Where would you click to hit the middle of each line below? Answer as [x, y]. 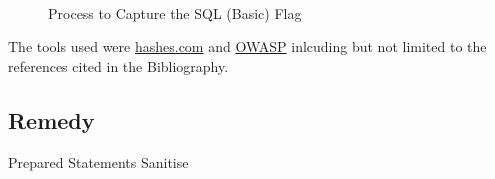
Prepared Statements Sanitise [98, 161]
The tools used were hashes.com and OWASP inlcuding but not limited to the [247, 46]
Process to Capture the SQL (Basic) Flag [175, 12]
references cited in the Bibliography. [118, 65]
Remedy [51, 119]
